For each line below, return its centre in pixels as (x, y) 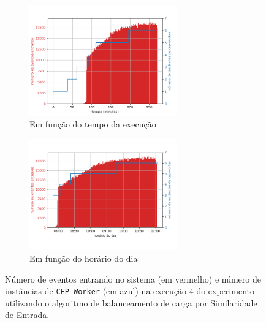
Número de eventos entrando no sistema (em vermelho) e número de (133, 279)
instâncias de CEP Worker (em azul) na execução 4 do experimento (130, 291)
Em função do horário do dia (84, 258)
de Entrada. (27, 315)
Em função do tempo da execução (93, 124)
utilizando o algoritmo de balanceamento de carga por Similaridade (131, 302)
